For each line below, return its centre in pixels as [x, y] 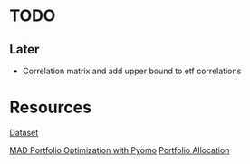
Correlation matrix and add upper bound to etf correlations [132, 71]
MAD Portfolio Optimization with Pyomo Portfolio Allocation [120, 150]
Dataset [24, 132]
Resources [51, 107]
